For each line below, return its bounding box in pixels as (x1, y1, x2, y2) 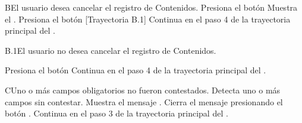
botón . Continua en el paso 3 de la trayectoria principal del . (5, 107, 228, 119)
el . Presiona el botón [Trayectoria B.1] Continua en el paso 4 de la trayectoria (5, 12, 291, 25)
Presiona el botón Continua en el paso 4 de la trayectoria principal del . (5, 64, 266, 76)
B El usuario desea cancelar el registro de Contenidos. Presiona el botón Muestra (5, 1, 298, 13)
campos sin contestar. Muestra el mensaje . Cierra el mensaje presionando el (5, 95, 283, 108)
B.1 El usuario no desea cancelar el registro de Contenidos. (5, 44, 216, 56)
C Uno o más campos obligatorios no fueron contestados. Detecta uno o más (5, 83, 281, 96)
